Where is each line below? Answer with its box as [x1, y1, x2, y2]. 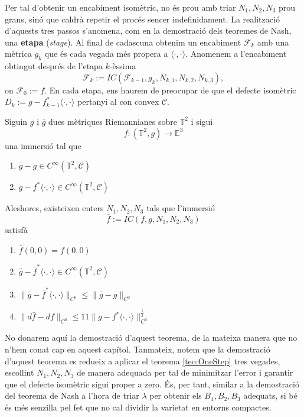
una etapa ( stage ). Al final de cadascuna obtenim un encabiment [5, 35, 241, 48]
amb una [257, 35, 289, 48]
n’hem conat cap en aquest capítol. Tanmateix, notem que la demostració [5, 343, 270, 355]
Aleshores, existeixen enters [5, 202, 104, 214]
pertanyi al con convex [77, 95, 159, 108]
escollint [5, 366, 34, 379]
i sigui [191, 115, 213, 127]
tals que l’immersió [146, 202, 215, 214]
